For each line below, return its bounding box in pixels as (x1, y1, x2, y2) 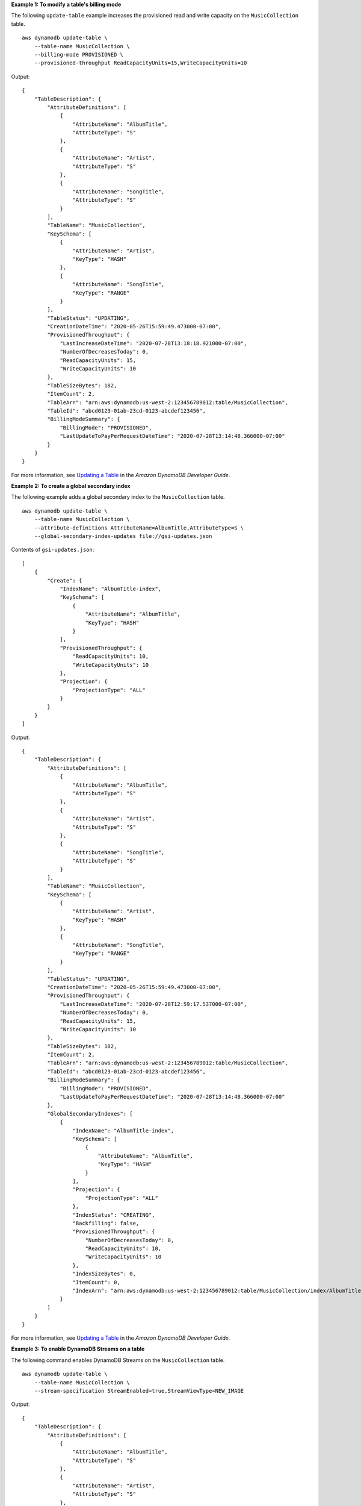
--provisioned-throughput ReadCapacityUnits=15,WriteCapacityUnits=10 (34, 60, 247, 66)
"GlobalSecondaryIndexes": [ (47, 1110, 134, 1117)
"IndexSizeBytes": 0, (72, 1270, 137, 1277)
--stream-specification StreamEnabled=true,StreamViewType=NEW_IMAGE (34, 1387, 244, 1394)
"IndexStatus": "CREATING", (72, 1211, 156, 1218)
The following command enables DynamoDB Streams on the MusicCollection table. (11, 1356, 225, 1364)
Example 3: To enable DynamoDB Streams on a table (11, 1345, 145, 1352)
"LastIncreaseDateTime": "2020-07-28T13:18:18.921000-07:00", (60, 340, 247, 346)
